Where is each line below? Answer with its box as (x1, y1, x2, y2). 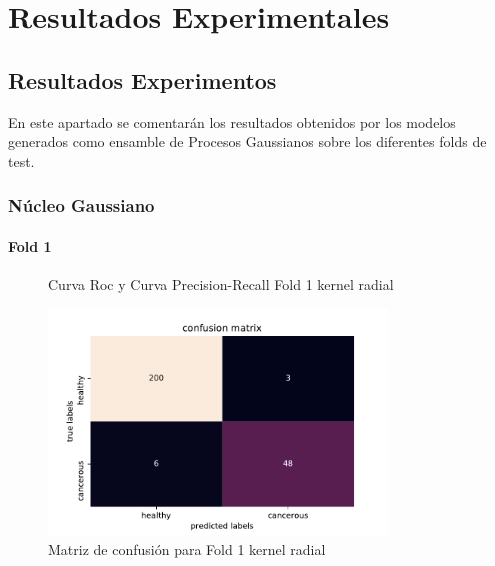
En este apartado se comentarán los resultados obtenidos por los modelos (8, 111, 456, 132)
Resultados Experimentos (8, 64, 277, 95)
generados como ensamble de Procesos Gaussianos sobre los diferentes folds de (8, 131, 487, 152)
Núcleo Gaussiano (8, 193, 155, 218)
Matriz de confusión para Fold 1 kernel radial (48, 538, 326, 559)
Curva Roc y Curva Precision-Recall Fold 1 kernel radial (48, 274, 394, 294)
